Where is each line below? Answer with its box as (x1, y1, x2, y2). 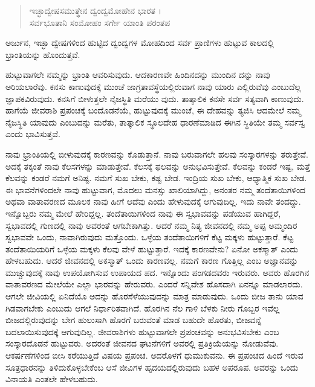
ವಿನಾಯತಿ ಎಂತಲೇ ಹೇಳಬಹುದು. (5, 373, 98, 385)
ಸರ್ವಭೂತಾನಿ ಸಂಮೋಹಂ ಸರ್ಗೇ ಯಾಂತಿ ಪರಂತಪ (29, 16, 170, 28)
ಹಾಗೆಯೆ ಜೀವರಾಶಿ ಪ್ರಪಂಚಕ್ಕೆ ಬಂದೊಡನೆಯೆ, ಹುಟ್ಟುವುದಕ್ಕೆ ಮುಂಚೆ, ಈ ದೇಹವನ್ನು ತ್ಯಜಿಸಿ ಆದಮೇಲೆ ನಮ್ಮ (5, 104, 301, 117)
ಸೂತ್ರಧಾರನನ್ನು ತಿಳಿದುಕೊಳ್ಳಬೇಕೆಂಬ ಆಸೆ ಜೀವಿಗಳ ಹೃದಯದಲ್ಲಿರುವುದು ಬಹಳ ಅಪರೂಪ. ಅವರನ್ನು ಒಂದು (5, 360, 299, 373)
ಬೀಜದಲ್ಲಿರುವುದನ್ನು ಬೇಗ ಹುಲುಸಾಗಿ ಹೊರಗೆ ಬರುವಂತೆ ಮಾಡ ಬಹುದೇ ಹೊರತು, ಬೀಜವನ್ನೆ (5, 313, 262, 326)
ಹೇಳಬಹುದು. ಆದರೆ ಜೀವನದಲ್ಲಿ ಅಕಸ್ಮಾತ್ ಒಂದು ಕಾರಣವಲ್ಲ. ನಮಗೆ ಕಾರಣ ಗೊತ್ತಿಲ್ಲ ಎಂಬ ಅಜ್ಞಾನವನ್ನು (5, 254, 298, 267)
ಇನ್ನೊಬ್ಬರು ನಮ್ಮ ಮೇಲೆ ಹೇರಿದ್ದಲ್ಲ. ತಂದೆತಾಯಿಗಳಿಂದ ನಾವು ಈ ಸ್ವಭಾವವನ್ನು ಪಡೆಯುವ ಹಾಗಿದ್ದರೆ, (5, 206, 281, 219)
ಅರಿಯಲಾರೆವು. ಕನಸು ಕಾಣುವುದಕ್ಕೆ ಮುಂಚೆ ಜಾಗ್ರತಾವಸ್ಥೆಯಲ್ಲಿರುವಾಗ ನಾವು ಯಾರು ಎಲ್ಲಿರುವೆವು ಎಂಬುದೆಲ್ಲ (5, 80, 301, 92)
